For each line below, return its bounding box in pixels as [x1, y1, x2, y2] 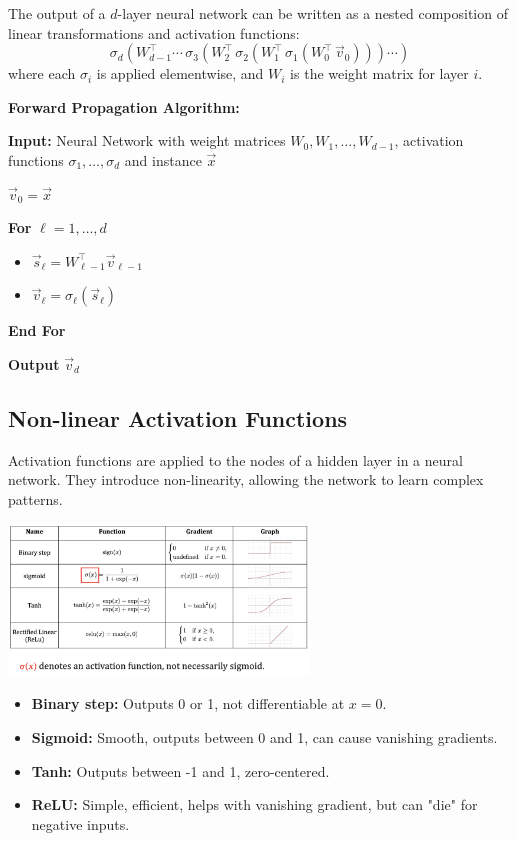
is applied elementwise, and [96, 63, 264, 84]
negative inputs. [31, 813, 130, 834]
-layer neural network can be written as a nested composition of [117, 3, 508, 23]
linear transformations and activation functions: [8, 22, 300, 43]
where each [8, 63, 76, 84]
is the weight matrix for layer [290, 63, 469, 84]
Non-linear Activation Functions [8, 402, 348, 433]
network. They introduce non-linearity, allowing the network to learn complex [8, 469, 484, 490]
